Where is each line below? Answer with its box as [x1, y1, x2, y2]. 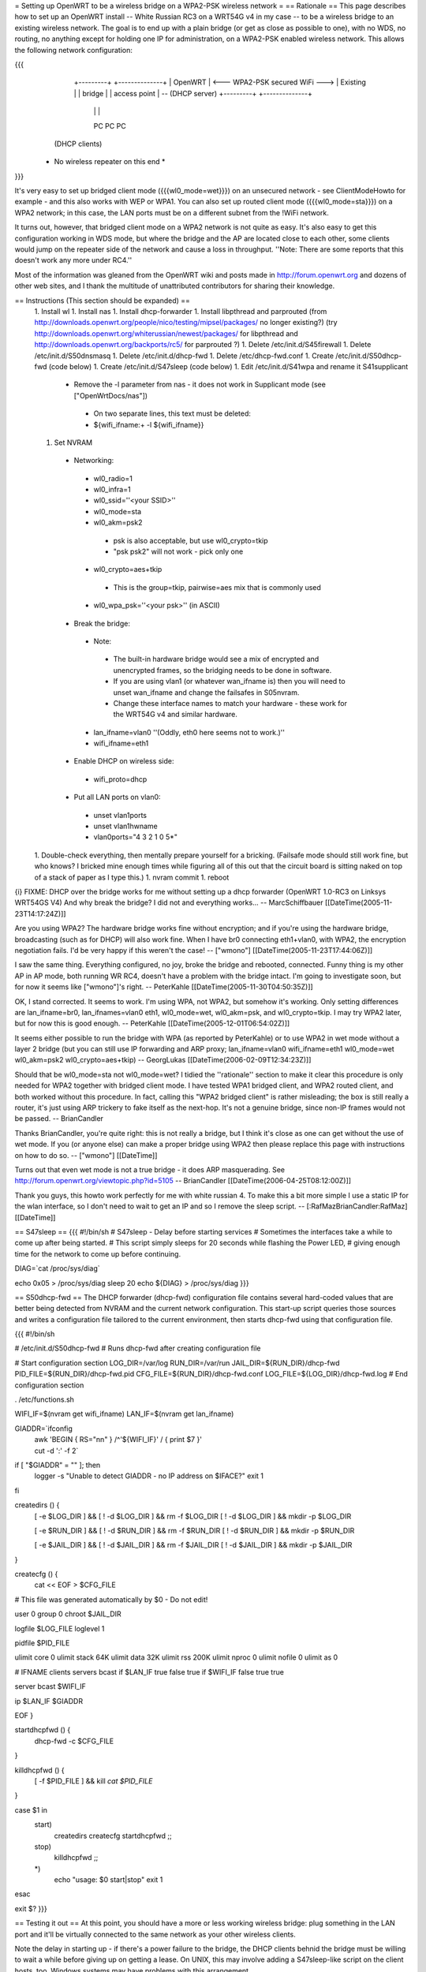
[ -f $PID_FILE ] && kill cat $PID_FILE [34, 1776, 153, 1786]
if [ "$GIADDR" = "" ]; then [14, 1460, 101, 1470]
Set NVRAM [54, 438, 93, 447]
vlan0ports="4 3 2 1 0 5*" [93, 832, 177, 842]
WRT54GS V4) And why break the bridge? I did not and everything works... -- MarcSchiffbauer [14, 898, 323, 907]
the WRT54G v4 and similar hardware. [113, 710, 238, 719]
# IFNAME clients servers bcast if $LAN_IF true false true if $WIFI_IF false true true [14, 1667, 284, 1676]
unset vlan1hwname [93, 821, 158, 831]
